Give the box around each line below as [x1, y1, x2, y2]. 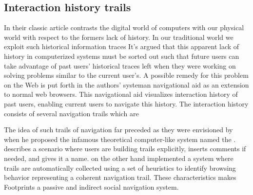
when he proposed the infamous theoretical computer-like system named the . [4, 134, 236, 144]
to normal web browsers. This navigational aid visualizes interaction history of [4, 89, 238, 99]
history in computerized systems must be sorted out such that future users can [4, 51, 239, 61]
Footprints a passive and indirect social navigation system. [4, 181, 179, 192]
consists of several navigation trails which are [4, 108, 139, 118]
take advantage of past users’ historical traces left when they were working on [4, 60, 236, 71]
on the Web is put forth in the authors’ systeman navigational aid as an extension [4, 79, 249, 89]
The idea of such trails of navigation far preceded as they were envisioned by [4, 124, 233, 135]
